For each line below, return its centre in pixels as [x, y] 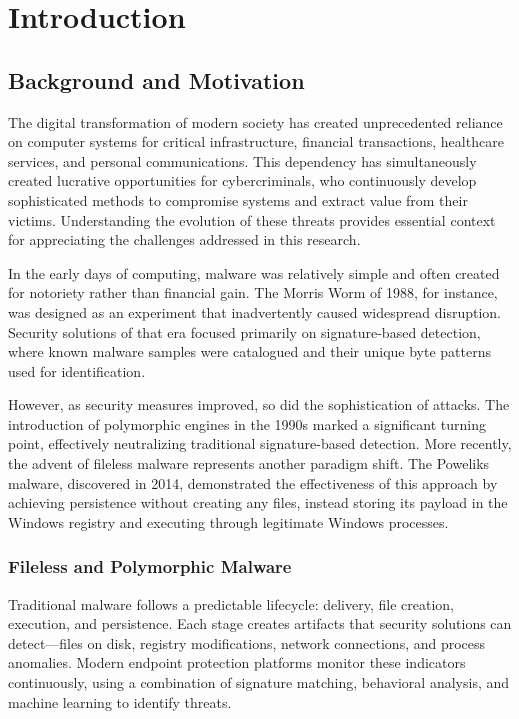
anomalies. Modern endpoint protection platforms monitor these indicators [237, 662]
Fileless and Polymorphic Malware [150, 566]
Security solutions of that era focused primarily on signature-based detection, [244, 331]
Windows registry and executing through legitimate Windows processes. [228, 521]
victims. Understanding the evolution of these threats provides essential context [252, 219]
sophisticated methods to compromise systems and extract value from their [238, 199]
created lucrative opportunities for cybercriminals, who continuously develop [242, 180]
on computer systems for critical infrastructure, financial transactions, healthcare [256, 141]
